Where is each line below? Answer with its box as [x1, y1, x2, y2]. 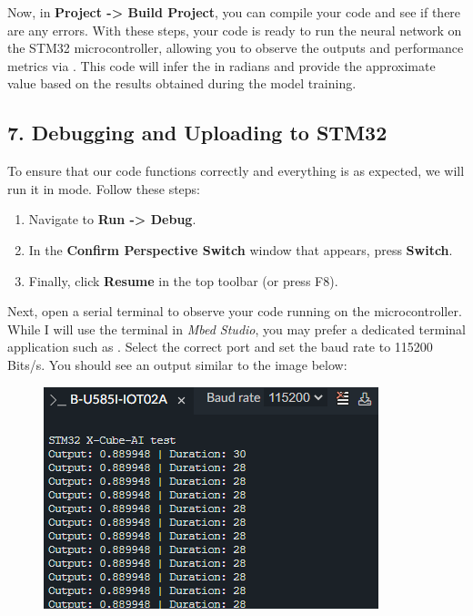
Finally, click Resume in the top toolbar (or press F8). [28, 271, 338, 290]
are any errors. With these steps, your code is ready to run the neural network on [7, 20, 462, 39]
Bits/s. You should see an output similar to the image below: [7, 354, 347, 374]
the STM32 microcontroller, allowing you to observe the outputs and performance [7, 38, 464, 57]
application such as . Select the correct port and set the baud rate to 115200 [7, 337, 433, 356]
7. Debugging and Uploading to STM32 [7, 118, 387, 147]
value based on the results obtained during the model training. [7, 74, 357, 93]
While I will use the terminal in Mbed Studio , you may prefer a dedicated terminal [7, 319, 467, 338]
